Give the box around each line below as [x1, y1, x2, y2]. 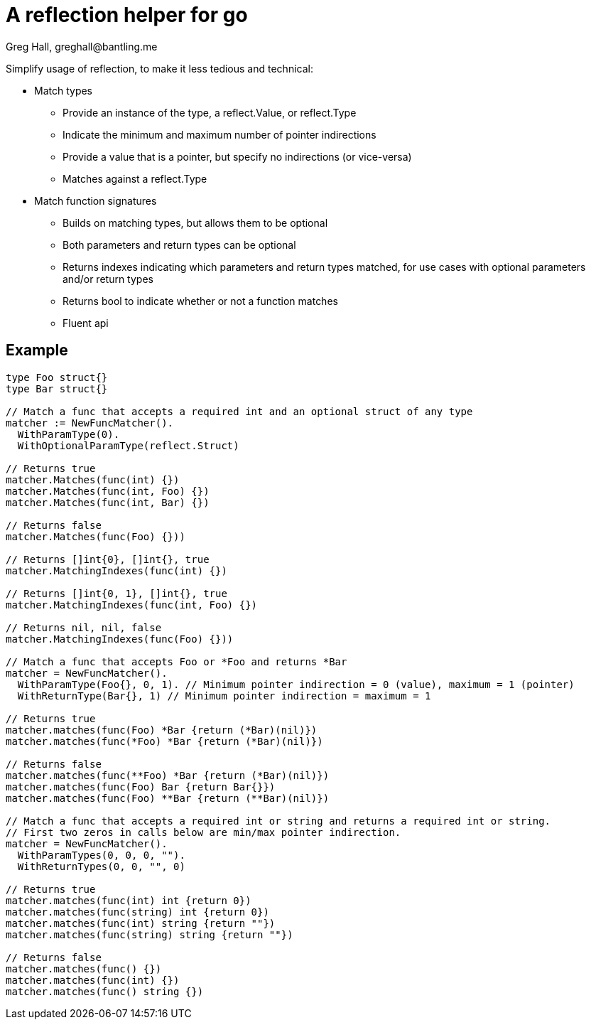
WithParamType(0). [17, 428, 120, 440]
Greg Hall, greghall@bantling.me [6, 40, 158, 53]
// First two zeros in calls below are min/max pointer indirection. [6, 826, 401, 838]
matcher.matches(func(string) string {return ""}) [6, 928, 293, 940]
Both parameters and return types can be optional [63, 238, 296, 251]
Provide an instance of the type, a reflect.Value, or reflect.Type [63, 106, 357, 119]
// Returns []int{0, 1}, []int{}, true [6, 587, 227, 599]
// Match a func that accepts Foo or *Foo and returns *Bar [6, 655, 347, 667]
